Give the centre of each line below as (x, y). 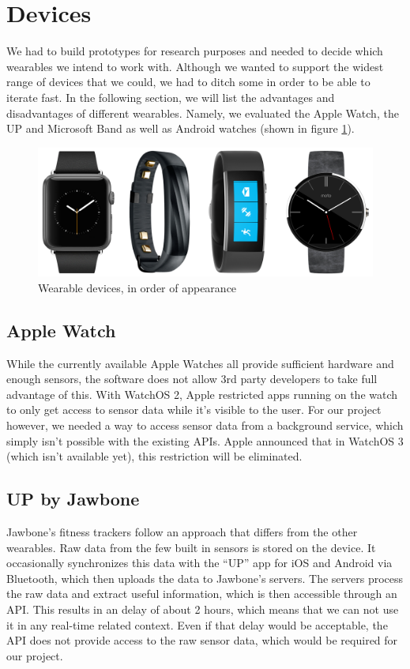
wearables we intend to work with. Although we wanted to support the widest (195, 66)
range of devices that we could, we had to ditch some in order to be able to (188, 82)
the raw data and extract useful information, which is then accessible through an (202, 594)
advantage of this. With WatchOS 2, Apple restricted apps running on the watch (202, 394)
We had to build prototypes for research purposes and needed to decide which (195, 51)
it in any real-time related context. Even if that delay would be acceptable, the (197, 624)
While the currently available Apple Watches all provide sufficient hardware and (200, 363)
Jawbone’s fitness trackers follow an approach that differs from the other (182, 531)
